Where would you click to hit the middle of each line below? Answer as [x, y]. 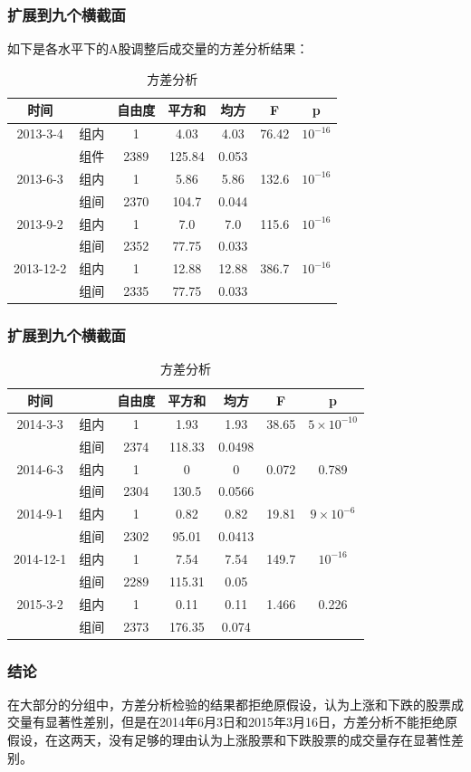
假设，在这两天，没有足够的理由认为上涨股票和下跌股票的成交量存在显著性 [229, 739]
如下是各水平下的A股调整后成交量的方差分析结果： [158, 48]
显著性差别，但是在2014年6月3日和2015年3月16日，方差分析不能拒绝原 [251, 722]
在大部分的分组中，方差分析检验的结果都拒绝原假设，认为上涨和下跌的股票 [229, 704]
